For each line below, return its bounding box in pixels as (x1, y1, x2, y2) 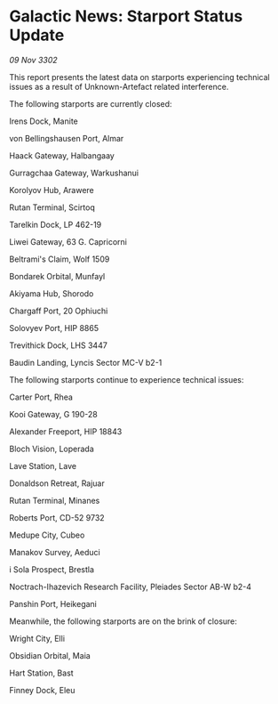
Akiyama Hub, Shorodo (9, 287, 94, 299)
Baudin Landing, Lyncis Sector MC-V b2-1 (9, 357, 163, 368)
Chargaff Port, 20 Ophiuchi (9, 305, 108, 316)
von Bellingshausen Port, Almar (9, 133, 124, 143)
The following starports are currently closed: (9, 98, 172, 109)
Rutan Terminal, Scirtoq (9, 202, 96, 213)
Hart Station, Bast (9, 668, 74, 678)
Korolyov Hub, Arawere (9, 184, 95, 195)
